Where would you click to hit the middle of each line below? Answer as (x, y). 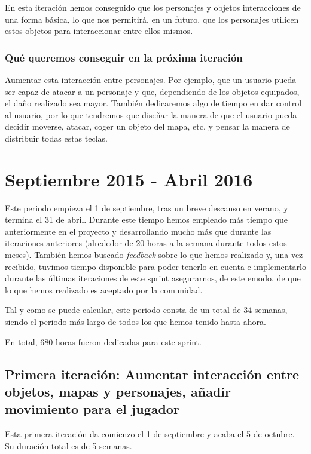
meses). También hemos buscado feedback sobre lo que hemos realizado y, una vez (154, 255)
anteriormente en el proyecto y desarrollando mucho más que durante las (138, 231)
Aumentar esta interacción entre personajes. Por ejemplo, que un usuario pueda (151, 79)
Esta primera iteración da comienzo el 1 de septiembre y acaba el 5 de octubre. (150, 434)
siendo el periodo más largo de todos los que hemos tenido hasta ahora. (135, 322)
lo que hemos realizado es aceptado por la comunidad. (104, 289)
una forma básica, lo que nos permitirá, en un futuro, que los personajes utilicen (152, 19)
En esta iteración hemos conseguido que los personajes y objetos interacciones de (153, 7)
